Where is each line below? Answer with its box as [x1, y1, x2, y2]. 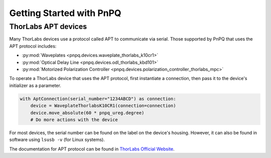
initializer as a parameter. [9, 82, 61, 88]
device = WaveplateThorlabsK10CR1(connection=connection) [30, 103, 176, 108]
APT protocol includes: [9, 43, 57, 49]
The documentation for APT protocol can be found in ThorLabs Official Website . [9, 145, 175, 152]
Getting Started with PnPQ [9, 7, 121, 18]
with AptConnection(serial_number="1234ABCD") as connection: [20, 95, 176, 101]
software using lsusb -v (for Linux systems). [9, 136, 105, 142]
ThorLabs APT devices [9, 22, 87, 31]
